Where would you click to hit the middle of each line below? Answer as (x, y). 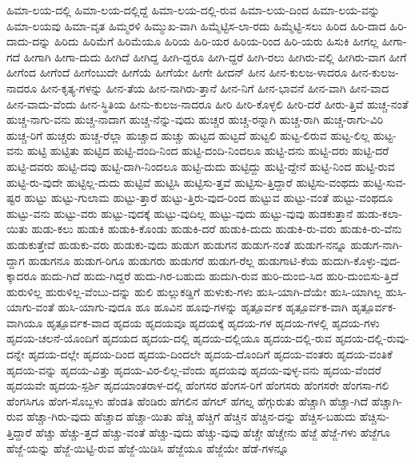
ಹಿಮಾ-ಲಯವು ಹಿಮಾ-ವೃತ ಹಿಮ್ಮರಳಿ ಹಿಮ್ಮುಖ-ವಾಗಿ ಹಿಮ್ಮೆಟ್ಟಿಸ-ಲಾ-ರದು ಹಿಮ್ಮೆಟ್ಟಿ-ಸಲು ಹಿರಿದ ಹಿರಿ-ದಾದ (196, 25)
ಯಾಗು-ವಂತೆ (30, 307)
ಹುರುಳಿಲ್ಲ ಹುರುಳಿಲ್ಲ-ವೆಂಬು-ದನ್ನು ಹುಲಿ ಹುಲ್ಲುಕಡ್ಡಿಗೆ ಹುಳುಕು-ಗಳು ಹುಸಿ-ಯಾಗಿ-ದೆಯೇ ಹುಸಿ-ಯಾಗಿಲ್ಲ (194, 291)
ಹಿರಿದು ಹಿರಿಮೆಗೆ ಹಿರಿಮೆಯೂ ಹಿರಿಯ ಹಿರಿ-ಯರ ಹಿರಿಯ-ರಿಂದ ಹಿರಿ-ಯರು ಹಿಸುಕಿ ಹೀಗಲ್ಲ (216, 41)
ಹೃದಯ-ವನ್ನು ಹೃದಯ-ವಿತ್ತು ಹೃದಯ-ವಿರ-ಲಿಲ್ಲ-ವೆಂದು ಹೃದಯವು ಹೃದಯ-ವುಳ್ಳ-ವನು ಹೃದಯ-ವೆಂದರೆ (194, 369)
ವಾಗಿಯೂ (25, 322)
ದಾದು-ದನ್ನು (29, 41)
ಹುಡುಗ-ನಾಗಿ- (377, 244)
